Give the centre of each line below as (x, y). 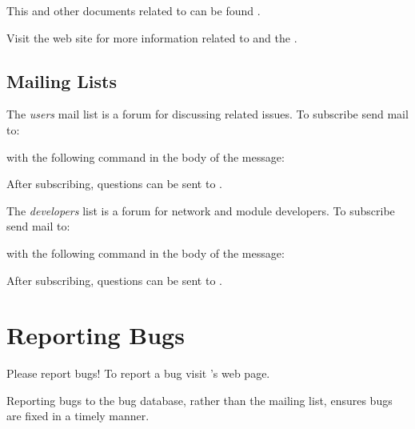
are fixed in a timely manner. (78, 416)
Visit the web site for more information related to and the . (152, 37)
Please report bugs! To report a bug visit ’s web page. (138, 373)
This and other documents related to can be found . (134, 10)
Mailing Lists (62, 80)
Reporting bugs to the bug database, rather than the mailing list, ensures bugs (200, 400)
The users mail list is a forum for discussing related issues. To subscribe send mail (207, 114)
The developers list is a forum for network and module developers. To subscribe (201, 210)
